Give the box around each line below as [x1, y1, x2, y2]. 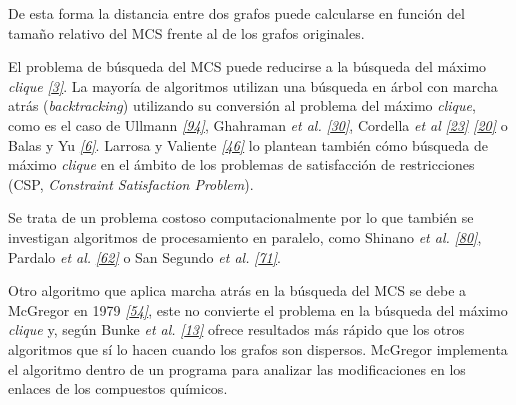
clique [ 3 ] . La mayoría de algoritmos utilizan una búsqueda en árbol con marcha [8, 75, 498, 96]
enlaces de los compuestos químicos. [8, 378, 228, 399]
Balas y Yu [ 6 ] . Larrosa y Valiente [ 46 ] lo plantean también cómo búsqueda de [8, 134, 489, 155]
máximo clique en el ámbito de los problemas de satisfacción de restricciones [8, 154, 475, 175]
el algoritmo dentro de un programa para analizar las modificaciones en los [8, 358, 466, 379]
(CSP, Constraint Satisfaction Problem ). [8, 173, 254, 194]
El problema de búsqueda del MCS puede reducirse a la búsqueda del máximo [8, 56, 487, 77]
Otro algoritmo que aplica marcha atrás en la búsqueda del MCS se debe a [8, 280, 467, 301]
